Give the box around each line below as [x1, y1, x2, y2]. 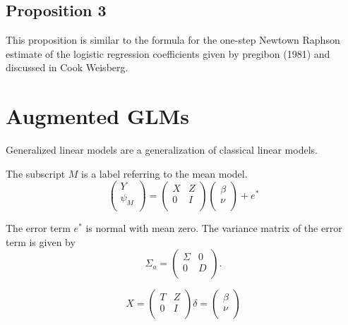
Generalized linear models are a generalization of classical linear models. [6, 142, 318, 157]
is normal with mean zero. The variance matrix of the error [85, 221, 342, 235]
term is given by [6, 234, 76, 249]
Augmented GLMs [6, 102, 189, 130]
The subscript [6, 166, 66, 180]
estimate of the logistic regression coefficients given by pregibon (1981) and [6, 46, 330, 61]
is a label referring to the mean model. [81, 166, 248, 180]
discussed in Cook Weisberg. [6, 60, 128, 75]
